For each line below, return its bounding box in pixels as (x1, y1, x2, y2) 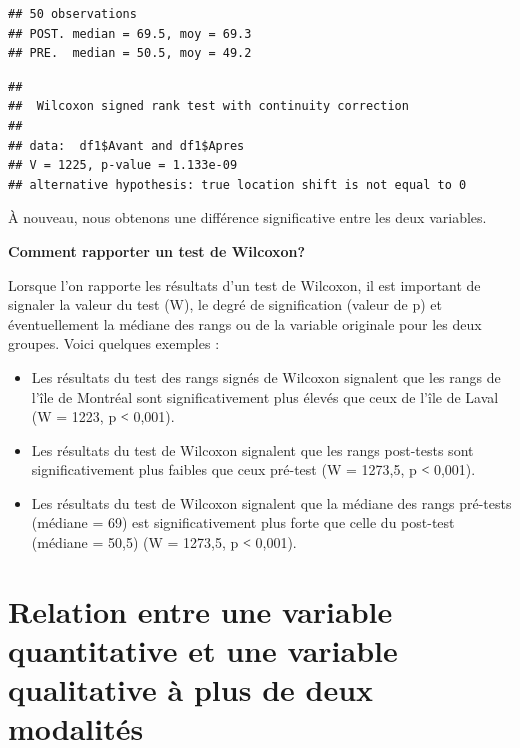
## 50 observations (8, 7, 137, 21)
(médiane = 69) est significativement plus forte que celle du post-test (31, 512, 455, 533)
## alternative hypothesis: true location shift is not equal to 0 (8, 177, 467, 192)
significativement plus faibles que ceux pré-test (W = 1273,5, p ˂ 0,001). (31, 459, 476, 480)
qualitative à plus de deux (8, 669, 374, 710)
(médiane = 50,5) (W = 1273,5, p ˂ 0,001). (31, 532, 297, 553)
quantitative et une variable (8, 630, 398, 671)
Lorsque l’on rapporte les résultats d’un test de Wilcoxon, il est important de (8, 274, 481, 295)
